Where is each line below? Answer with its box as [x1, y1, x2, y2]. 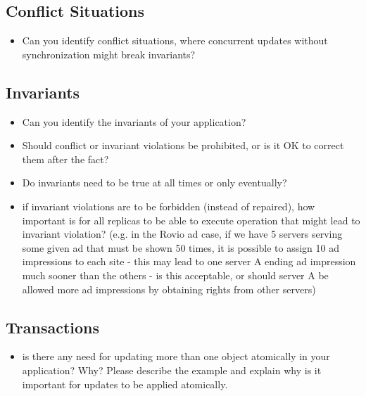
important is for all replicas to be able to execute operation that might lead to [22, 212, 360, 227]
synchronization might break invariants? [22, 46, 196, 61]
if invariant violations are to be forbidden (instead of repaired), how [22, 198, 315, 213]
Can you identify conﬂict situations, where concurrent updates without [22, 33, 328, 48]
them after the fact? [22, 151, 109, 166]
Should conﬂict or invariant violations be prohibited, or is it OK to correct [22, 138, 344, 153]
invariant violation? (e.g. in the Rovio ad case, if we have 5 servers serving [22, 226, 343, 241]
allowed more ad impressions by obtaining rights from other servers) [22, 281, 316, 296]
